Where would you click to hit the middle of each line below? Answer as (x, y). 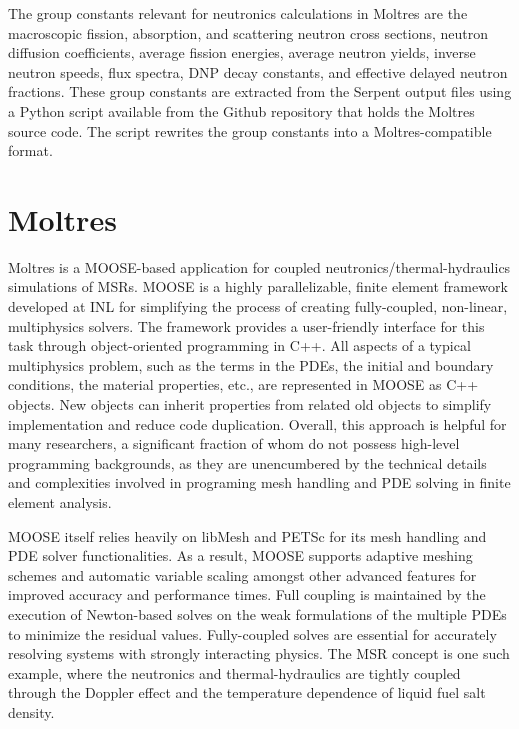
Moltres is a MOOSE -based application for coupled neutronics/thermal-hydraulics (259, 266)
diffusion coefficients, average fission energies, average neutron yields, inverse (242, 52)
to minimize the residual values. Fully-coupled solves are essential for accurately (252, 633)
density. (31, 711)
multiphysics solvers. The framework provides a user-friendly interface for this (246, 325)
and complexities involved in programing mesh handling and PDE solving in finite (259, 482)
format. (30, 150)
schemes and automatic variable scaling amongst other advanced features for (242, 574)
